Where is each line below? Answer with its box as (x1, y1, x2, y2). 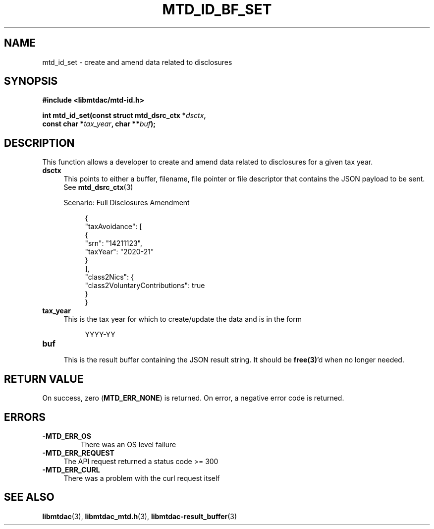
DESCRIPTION (4, 136, 75, 149)
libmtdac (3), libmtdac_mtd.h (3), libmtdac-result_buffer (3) (42, 512, 237, 521)
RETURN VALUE (4, 372, 84, 385)
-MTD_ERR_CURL (42, 465, 100, 474)
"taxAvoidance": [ (85, 222, 142, 231)
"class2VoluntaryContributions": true (85, 281, 205, 290)
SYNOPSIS (4, 75, 58, 88)
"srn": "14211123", (85, 239, 143, 248)
